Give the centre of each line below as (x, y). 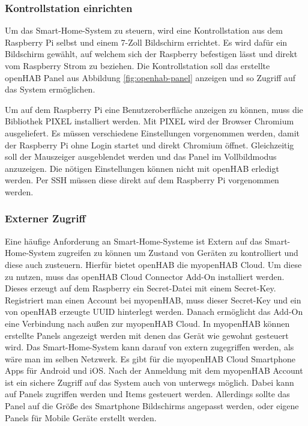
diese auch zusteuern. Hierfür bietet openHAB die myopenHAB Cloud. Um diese (153, 264)
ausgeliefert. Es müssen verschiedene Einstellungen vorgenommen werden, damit (152, 132)
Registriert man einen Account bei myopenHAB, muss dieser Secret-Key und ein (153, 300)
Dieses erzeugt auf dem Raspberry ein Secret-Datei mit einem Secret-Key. (140, 288)
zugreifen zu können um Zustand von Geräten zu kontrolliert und (178, 253)
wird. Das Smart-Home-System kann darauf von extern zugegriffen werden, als (149, 347)
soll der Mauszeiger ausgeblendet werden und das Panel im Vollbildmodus (141, 157)
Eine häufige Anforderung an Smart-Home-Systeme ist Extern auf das (134, 241)
